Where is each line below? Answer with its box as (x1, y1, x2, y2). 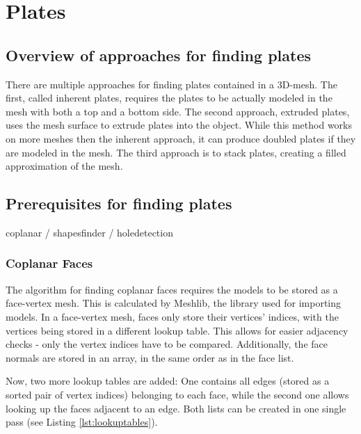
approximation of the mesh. (6, 159, 123, 173)
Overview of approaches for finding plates (6, 44, 311, 65)
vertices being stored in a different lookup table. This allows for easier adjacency (6, 323, 348, 337)
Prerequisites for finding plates (6, 193, 232, 214)
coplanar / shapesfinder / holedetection (6, 225, 173, 239)
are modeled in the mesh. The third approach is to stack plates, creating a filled (6, 145, 346, 159)
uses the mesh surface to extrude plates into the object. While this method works (6, 118, 353, 132)
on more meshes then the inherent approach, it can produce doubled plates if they (6, 131, 356, 145)
